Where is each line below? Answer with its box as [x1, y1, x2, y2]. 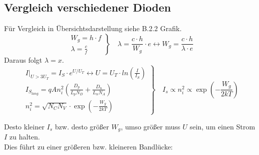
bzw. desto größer [55, 121, 109, 131]
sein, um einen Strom [190, 121, 255, 131]
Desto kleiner [4, 121, 45, 131]
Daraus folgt [4, 54, 42, 65]
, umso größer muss [121, 121, 181, 131]
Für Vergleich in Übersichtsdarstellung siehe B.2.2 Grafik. [4, 23, 182, 34]
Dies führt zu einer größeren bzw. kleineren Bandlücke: [4, 141, 173, 152]
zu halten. [9, 131, 40, 142]
